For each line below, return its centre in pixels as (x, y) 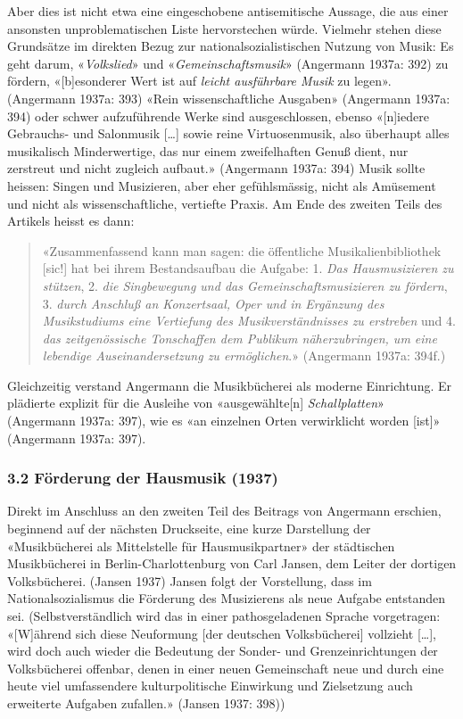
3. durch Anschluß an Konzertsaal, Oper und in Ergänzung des (213, 303)
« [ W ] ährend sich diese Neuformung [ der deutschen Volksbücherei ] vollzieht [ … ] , (222, 633)
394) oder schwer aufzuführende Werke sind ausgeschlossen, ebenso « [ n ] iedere (218, 116)
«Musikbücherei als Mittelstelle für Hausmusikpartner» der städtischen (201, 545)
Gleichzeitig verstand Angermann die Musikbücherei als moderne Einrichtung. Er (229, 385)
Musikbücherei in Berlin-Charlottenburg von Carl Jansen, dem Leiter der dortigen (232, 563)
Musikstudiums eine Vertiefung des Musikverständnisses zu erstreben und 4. (249, 321)
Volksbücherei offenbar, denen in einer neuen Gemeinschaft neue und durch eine (226, 668)
